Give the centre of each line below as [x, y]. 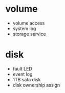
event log [23, 74]
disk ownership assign [36, 85]
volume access [29, 23]
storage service [29, 34]
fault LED [22, 68]
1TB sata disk [27, 79]
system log [24, 28]
